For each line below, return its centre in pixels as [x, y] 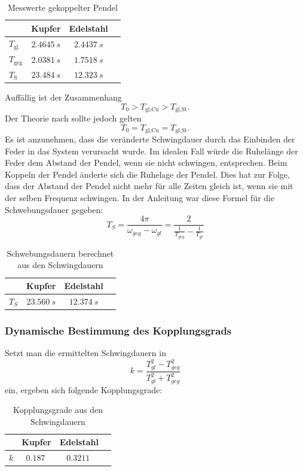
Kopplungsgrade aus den [58, 410]
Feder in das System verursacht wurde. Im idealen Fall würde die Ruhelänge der [151, 151]
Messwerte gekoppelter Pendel [62, 7]
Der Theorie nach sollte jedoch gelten [73, 118]
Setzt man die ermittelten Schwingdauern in [85, 353]
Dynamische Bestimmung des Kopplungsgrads [118, 330]
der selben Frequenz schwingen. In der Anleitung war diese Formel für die [140, 197]
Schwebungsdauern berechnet [60, 253]
